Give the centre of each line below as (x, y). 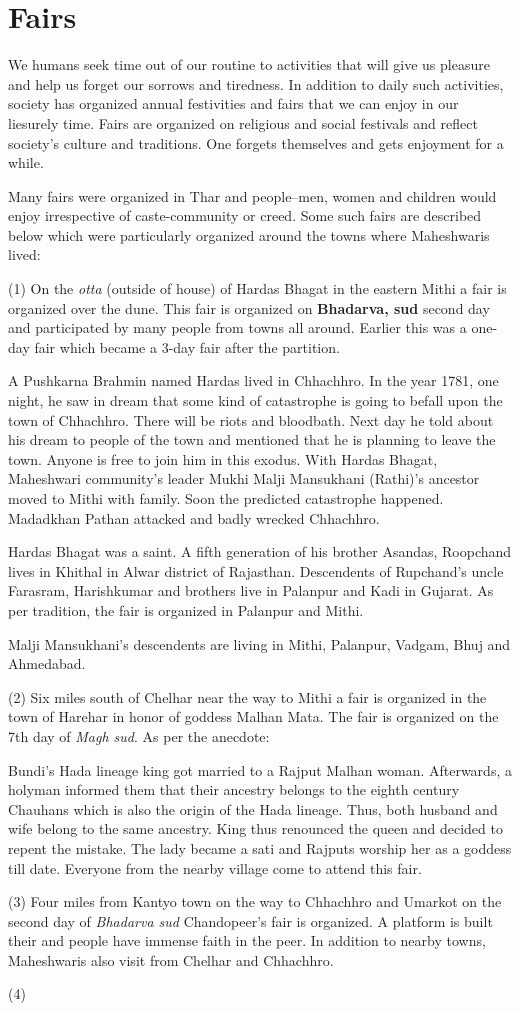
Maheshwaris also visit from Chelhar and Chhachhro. (171, 959)
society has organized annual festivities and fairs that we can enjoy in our (233, 103)
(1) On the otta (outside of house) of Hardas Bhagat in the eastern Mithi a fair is (257, 288)
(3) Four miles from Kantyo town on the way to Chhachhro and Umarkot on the (255, 901)
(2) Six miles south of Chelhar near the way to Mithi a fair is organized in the (247, 696)
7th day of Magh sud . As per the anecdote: (139, 735)
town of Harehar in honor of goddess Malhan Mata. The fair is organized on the (253, 716)
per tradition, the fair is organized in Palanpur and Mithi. (186, 609)
